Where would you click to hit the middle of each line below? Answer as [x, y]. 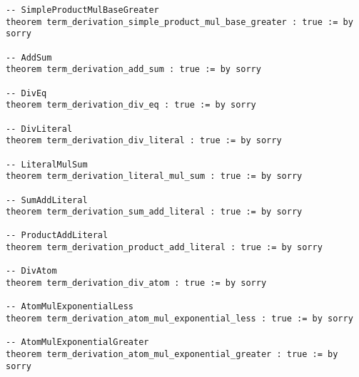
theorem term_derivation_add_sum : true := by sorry [133, 69]
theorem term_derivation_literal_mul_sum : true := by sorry [154, 176]
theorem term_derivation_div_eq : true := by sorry [131, 105]
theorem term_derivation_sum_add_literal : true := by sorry [154, 212]
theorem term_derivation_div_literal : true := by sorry [144, 141]
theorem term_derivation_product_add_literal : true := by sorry [164, 248]
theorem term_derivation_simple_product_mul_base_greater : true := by [179, 22]
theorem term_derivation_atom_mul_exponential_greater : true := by [172, 355]
